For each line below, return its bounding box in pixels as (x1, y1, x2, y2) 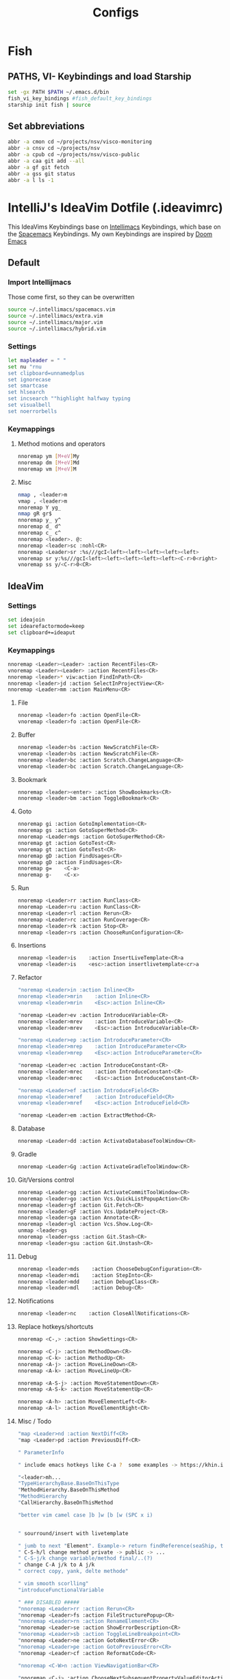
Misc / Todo (17, 1417, 52, 1426)
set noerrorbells (8, 407, 57, 415)
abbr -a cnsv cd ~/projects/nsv (8, 145, 100, 152)
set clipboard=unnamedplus (8, 370, 85, 377)
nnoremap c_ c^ (17, 529, 62, 537)
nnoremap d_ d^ (17, 523, 62, 530)
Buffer (17, 731, 36, 739)
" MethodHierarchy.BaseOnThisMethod (17, 1487, 120, 1493)
